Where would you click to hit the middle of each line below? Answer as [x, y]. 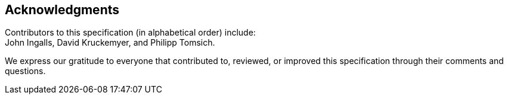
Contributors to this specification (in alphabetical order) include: [130, 33]
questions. [25, 71]
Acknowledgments [62, 10]
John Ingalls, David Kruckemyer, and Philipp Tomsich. [110, 43]
